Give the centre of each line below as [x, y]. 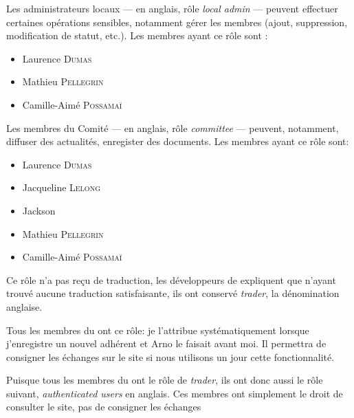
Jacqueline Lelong [61, 187]
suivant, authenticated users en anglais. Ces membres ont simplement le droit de [175, 393]
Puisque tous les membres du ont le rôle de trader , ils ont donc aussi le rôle [165, 380]
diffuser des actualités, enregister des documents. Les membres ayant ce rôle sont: [178, 141]
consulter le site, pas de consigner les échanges [104, 407]
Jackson [39, 210]
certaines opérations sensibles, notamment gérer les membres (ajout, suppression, [177, 22]
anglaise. [24, 306]
